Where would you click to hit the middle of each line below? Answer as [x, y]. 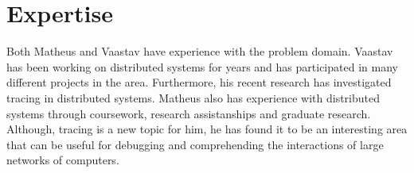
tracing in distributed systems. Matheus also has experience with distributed [193, 97]
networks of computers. [63, 160]
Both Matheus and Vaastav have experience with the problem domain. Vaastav [200, 51]
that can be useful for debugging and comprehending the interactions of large [195, 144]
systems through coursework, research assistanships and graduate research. [189, 113]
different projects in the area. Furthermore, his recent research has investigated [199, 82]
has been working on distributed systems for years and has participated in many [202, 66]
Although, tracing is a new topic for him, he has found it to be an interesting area [207, 129]
